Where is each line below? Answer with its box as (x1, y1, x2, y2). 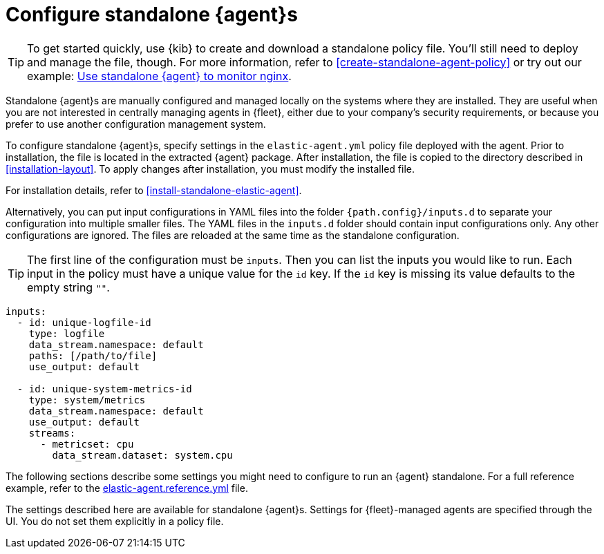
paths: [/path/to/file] (28, 350, 158, 361)
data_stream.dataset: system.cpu (52, 449, 233, 461)
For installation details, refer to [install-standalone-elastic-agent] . (6, 184, 302, 196)
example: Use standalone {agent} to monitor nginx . (27, 68, 292, 83)
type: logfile (28, 327, 105, 339)
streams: (28, 427, 76, 439)
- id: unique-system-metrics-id (17, 383, 192, 394)
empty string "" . (27, 280, 110, 294)
